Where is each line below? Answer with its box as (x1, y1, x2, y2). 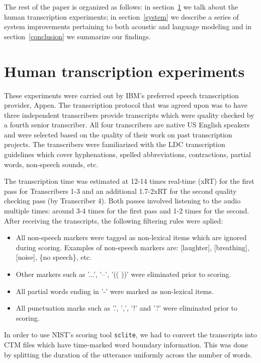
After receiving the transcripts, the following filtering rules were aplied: (4, 215, 223, 226)
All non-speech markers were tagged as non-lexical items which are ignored (16, 232, 247, 243)
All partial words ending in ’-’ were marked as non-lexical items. (16, 285, 214, 296)
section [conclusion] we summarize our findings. (4, 31, 151, 41)
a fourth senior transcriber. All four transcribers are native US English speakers (4, 119, 250, 130)
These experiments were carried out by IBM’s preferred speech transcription (4, 90, 239, 100)
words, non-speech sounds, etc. (4, 159, 99, 169)
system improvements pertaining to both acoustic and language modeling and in (4, 21, 251, 32)
